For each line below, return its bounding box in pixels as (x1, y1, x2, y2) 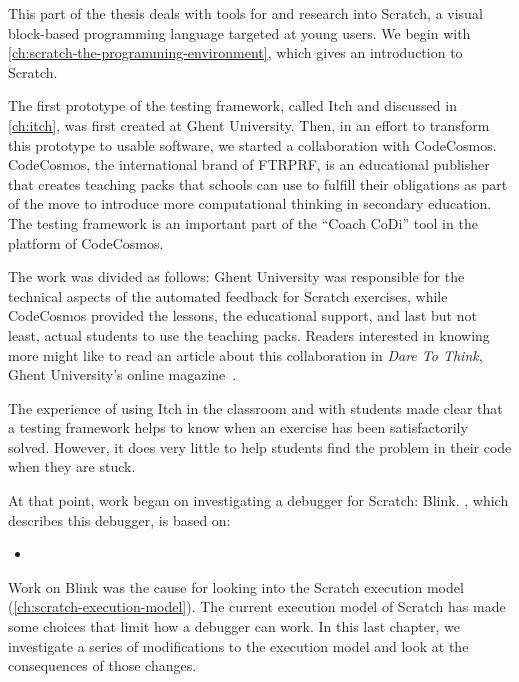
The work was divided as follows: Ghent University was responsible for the (8, 266, 465, 287)
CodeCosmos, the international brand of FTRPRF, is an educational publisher (8, 154, 490, 175)
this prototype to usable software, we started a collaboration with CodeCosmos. (8, 134, 497, 155)
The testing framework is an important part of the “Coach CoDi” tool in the (8, 212, 478, 233)
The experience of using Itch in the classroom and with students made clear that (8, 397, 503, 418)
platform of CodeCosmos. (8, 232, 164, 253)
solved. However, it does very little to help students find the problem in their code (8, 436, 512, 457)
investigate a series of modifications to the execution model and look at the (8, 635, 469, 656)
